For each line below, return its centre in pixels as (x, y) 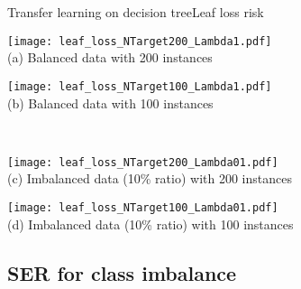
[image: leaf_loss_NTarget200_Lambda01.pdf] (143, 162)
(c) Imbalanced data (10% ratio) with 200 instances (150, 178)
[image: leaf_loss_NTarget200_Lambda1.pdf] (140, 41)
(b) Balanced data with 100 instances (110, 103)
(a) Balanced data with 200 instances (110, 57)
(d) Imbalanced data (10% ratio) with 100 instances (150, 224)
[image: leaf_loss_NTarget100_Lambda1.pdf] (140, 86)
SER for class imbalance (122, 272)
